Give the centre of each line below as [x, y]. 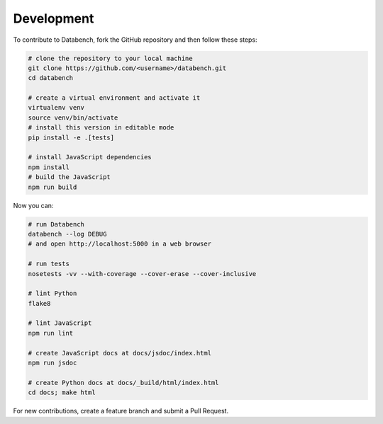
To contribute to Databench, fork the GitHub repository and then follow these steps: [135, 40]
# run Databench [56, 224]
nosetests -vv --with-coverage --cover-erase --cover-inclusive [142, 274]
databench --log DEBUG [67, 234]
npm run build [52, 187]
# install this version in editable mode [101, 128]
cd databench [51, 78]
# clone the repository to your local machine [110, 58]
